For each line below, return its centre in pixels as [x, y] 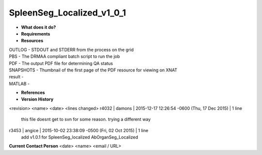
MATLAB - [19, 84]
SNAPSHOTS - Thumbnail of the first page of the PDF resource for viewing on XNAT [93, 70]
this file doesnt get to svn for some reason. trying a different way [86, 120]
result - [16, 77]
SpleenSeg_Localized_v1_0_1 [67, 13]
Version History [37, 99]
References [33, 93]
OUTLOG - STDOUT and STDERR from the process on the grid [71, 50]
